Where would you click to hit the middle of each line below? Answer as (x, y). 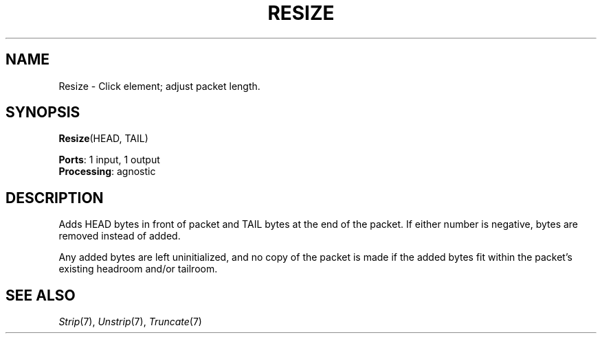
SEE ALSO (41, 295)
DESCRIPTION (55, 198)
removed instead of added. (120, 236)
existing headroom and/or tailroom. (138, 269)
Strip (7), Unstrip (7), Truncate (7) (130, 322)
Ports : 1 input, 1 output (109, 160)
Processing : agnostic (107, 172)
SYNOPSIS (43, 113)
